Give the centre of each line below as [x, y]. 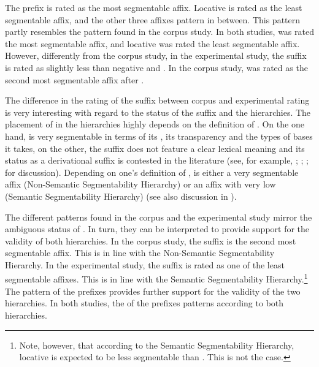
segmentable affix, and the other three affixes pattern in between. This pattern [153, 19]
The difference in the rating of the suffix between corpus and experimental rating [157, 100]
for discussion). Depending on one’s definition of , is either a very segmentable [152, 172]
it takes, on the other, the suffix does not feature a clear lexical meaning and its [155, 148]
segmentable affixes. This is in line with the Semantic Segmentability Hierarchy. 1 [156, 278]
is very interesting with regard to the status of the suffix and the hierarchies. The [158, 112]
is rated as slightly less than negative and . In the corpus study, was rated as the [156, 67]
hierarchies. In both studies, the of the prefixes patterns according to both [144, 303]
